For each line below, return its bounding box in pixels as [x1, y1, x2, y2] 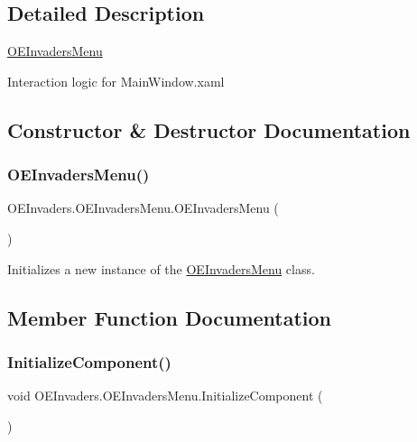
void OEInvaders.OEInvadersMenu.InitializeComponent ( [7, 386, 323, 405]
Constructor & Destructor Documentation [7, 115, 411, 143]
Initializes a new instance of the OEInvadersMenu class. [7, 259, 315, 278]
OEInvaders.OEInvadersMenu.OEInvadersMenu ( [7, 198, 279, 217]
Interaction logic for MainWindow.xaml [7, 71, 225, 90]
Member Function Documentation [7, 303, 332, 331]
